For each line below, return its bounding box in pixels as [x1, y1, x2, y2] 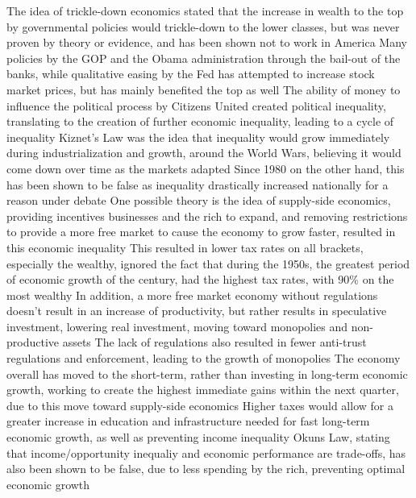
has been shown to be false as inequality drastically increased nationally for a [6, 176, 389, 193]
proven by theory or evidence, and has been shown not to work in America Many [6, 34, 407, 51]
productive [6, 334, 60, 351]
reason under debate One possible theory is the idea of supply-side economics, [6, 192, 391, 209]
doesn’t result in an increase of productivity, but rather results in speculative [6, 302, 387, 319]
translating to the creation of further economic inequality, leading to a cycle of [6, 113, 394, 130]
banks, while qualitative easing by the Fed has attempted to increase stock [6, 65, 375, 82]
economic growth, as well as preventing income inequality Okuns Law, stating [6, 429, 390, 446]
